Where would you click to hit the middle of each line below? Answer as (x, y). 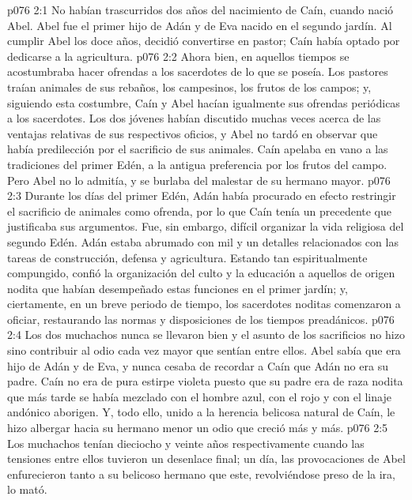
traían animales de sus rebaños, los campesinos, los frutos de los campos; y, (189, 86)
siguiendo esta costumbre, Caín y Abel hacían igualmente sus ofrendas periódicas (204, 102)
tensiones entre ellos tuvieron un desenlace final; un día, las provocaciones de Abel (206, 459)
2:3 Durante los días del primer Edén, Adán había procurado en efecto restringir (202, 195)
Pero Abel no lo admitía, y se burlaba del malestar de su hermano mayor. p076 (199, 180)
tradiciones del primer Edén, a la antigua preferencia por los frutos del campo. (197, 164)
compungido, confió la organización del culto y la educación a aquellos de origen (201, 273)
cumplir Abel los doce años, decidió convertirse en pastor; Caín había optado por (204, 41)
